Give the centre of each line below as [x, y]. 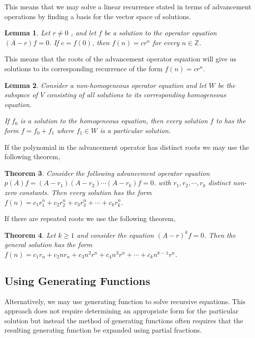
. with [162, 183]
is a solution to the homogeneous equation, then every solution [114, 121]
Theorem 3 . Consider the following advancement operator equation [107, 173]
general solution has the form [48, 244]
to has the [231, 121]
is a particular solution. [135, 130]
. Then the [220, 235]
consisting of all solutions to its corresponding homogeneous [136, 95]
